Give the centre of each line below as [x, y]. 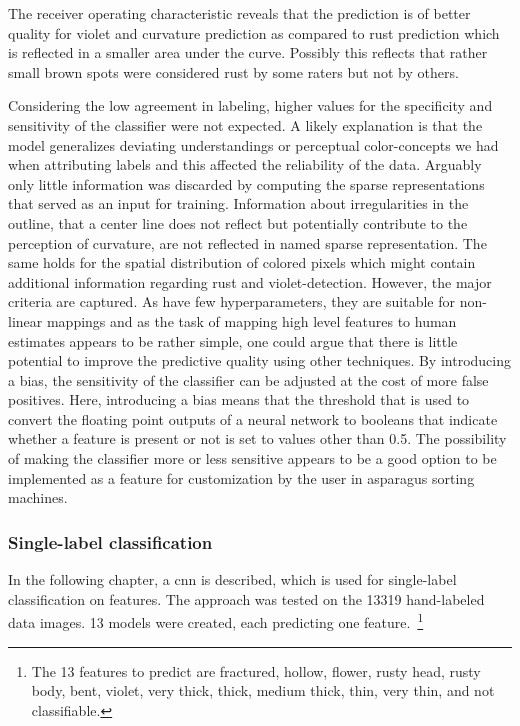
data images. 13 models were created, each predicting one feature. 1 [216, 620]
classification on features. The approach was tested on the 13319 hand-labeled [246, 598]
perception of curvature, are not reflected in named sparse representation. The [247, 242]
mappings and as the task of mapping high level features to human [251, 320]
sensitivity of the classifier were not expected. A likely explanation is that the [245, 124]
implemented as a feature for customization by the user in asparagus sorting [241, 477]
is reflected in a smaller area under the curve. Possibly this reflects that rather [248, 52]
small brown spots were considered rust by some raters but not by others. [233, 71]
